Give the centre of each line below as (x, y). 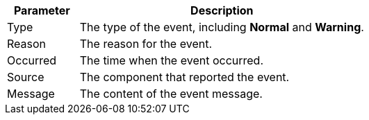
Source (26, 77)
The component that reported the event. (184, 77)
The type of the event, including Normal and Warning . (222, 27)
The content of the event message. (171, 94)
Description (222, 10)
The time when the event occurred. (172, 60)
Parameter (42, 10)
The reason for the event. (146, 44)
